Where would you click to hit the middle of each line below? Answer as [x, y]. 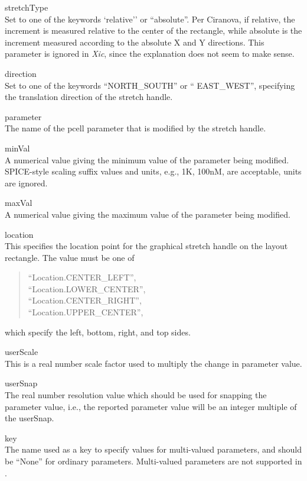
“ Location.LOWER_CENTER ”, [87, 288]
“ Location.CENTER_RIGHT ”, [85, 300]
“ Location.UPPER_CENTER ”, [86, 312]
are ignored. [26, 183]
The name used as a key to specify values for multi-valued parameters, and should [153, 449]
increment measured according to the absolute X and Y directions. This [135, 42]
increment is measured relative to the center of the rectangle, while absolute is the [153, 30]
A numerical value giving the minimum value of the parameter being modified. [147, 159]
